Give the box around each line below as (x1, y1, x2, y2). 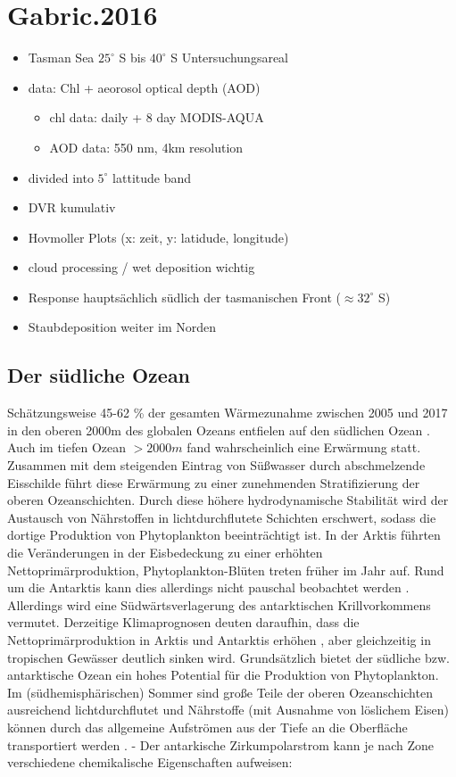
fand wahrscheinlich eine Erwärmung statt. (187, 438, 421, 457)
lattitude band (112, 168, 192, 186)
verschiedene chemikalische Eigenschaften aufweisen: (7, 753, 293, 772)
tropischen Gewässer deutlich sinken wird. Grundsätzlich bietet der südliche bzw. (7, 648, 450, 666)
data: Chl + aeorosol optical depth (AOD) (28, 78, 261, 96)
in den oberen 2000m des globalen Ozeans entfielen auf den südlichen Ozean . (7, 420, 430, 439)
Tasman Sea (28, 48, 95, 67)
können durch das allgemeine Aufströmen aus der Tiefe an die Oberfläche (7, 717, 408, 736)
